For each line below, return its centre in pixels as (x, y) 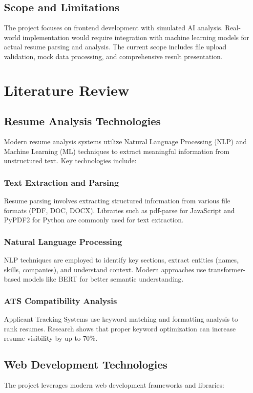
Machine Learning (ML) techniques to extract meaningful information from (117, 151)
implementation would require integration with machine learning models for (136, 37)
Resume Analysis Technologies (83, 121)
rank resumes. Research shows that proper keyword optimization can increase (120, 328)
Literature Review (67, 90)
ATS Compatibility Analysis (61, 300)
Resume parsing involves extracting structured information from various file (117, 201)
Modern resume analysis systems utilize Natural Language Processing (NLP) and (126, 142)
